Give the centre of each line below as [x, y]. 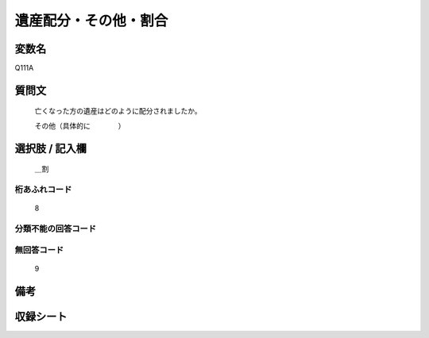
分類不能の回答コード [56, 229]
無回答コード [39, 250]
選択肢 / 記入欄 [51, 148]
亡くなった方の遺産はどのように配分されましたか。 [118, 111]
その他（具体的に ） [80, 125]
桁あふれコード [43, 190]
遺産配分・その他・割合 [91, 21]
